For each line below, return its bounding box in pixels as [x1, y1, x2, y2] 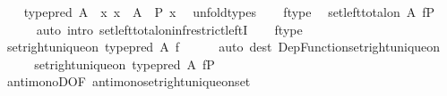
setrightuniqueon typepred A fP [34, 54, 215, 73]
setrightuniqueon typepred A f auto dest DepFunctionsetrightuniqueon [6, 37, 441, 56]
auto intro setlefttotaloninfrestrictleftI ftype [36, 20, 303, 38]
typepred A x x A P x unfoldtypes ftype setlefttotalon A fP [23, 3, 435, 20]
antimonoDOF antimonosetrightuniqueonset [6, 72, 251, 91]
